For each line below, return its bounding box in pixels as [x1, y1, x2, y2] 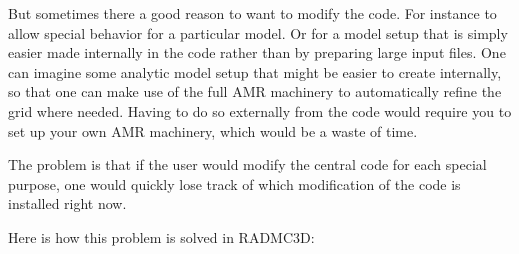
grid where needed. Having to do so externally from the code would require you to [8, 100, 512, 121]
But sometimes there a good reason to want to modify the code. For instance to [8, 3, 497, 23]
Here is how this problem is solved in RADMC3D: [8, 226, 315, 247]
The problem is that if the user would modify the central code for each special [8, 154, 487, 175]
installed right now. [8, 193, 127, 214]
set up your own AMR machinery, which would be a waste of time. [8, 120, 418, 141]
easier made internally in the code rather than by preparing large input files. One [8, 42, 506, 63]
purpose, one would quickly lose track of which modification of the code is [8, 173, 461, 194]
